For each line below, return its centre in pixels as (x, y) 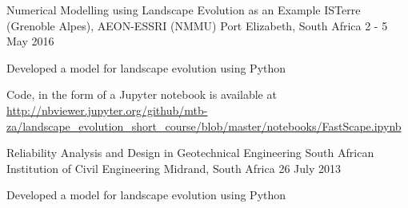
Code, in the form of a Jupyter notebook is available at (142, 94)
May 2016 (30, 41)
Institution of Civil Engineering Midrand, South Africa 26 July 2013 (174, 168)
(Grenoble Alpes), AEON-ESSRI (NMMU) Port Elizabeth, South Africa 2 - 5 (197, 25)
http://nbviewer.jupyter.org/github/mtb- (107, 110)
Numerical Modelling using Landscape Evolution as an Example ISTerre (184, 10)
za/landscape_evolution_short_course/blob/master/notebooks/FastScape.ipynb (204, 126)
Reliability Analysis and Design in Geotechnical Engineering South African (190, 153)
